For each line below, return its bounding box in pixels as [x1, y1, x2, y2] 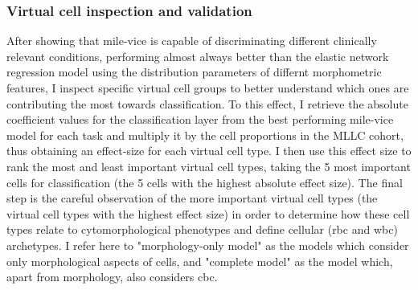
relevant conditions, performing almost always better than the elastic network [6, 47, 389, 64]
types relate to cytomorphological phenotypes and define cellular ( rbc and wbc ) [6, 221, 398, 238]
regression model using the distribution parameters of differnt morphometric [6, 63, 382, 80]
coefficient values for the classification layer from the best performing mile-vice [6, 111, 394, 128]
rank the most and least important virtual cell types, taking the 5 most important [6, 157, 411, 174]
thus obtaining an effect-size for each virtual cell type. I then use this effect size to [6, 142, 412, 159]
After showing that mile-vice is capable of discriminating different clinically [6, 32, 377, 49]
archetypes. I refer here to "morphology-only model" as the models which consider [6, 236, 409, 253]
